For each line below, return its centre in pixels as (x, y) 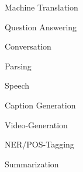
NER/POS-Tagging (39, 144)
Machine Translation (41, 7)
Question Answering (41, 27)
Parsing (18, 66)
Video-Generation (36, 124)
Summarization (32, 164)
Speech (17, 85)
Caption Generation (40, 105)
